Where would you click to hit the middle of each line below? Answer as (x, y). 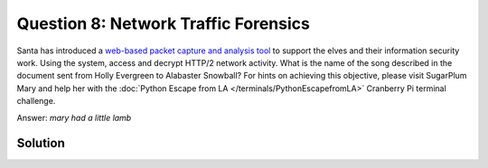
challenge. (36, 101)
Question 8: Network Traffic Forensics (164, 23)
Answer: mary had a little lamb (74, 117)
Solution (41, 143)
